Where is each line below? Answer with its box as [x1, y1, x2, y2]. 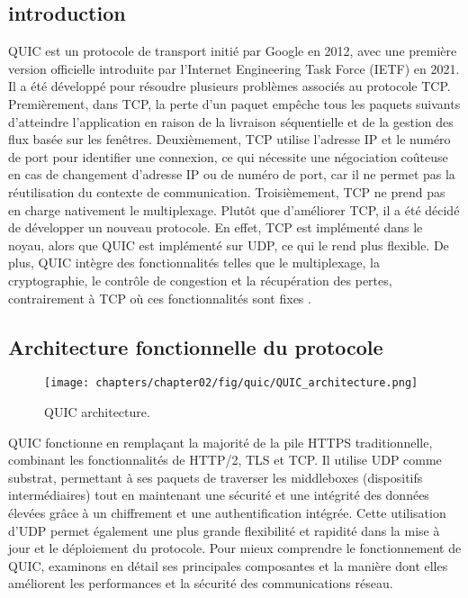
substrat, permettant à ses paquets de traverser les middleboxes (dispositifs [8, 467, 423, 486]
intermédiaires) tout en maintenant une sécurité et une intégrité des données [8, 485, 429, 504]
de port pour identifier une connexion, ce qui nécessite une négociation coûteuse [8, 147, 448, 166]
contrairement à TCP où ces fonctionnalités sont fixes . [8, 288, 311, 307]
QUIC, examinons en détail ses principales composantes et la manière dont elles [8, 556, 448, 575]
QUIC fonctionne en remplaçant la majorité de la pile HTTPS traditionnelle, [8, 432, 433, 451]
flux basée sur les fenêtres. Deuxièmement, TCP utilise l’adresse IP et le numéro [8, 130, 451, 149]
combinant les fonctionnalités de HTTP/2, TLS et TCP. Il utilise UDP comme [8, 450, 442, 469]
